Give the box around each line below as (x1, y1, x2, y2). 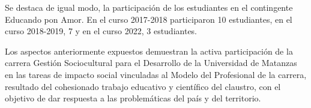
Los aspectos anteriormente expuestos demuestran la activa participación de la (5, 44, 293, 57)
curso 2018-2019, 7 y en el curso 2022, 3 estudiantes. (5, 25, 198, 37)
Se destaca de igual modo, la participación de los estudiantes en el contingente (5, 1, 293, 13)
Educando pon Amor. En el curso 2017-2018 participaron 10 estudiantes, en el (5, 13, 292, 25)
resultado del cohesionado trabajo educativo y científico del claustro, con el (5, 80, 281, 92)
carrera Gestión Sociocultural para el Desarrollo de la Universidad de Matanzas (5, 56, 297, 69)
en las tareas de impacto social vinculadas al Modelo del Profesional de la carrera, (5, 68, 307, 80)
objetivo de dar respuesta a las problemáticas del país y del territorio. (5, 92, 261, 104)
